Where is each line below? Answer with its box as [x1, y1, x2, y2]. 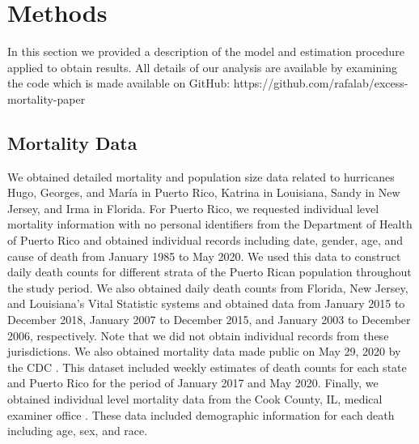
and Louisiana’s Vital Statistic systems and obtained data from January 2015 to [7, 295, 405, 312]
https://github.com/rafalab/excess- [233, 75, 408, 92]
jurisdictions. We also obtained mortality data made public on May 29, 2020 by [7, 343, 401, 360]
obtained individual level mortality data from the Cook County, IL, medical [7, 391, 383, 408]
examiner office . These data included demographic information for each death [7, 406, 395, 423]
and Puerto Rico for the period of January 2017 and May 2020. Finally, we [7, 374, 379, 391]
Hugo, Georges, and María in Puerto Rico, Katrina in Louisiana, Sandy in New [7, 184, 400, 201]
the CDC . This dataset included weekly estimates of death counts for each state [7, 358, 407, 375]
